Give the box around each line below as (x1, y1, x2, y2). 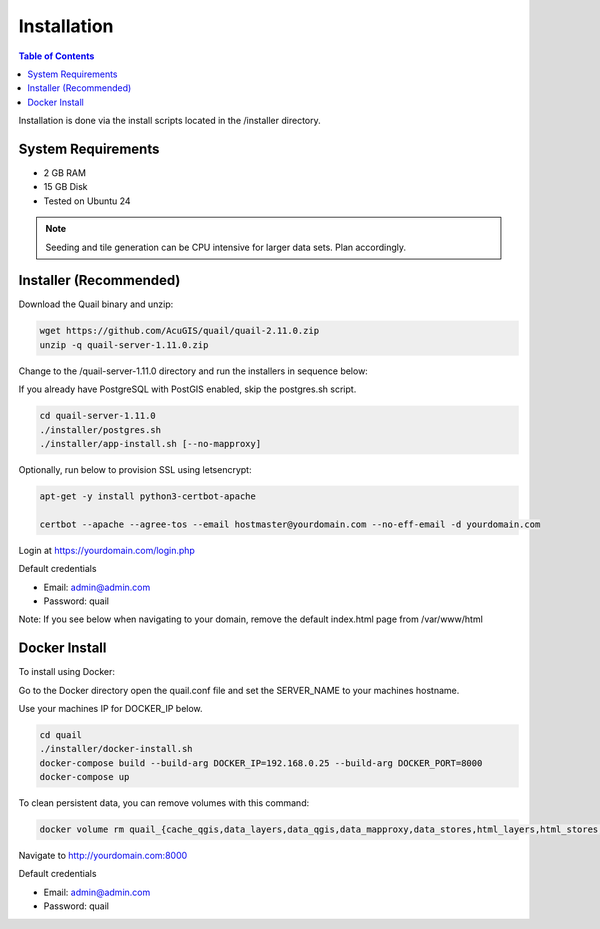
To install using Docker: (18, 666, 115, 678)
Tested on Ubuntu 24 (43, 195, 131, 207)
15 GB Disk (43, 181, 89, 193)
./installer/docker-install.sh (39, 743, 194, 755)
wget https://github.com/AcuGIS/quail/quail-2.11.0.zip (39, 325, 320, 337)
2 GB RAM (43, 167, 87, 179)
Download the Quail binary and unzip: (18, 298, 174, 310)
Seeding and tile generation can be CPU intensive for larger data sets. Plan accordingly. (45, 241, 407, 253)
